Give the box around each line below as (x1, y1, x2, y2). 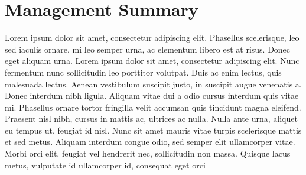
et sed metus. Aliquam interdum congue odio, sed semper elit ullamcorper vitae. (5, 135, 295, 148)
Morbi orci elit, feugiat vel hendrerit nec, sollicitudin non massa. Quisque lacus (5, 147, 291, 160)
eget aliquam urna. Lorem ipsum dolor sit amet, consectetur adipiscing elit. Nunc (5, 54, 300, 67)
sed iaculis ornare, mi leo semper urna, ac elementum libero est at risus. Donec (5, 43, 291, 55)
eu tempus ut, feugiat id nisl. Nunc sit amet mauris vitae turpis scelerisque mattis (5, 124, 302, 136)
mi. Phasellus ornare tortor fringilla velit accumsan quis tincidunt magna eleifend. (5, 101, 301, 113)
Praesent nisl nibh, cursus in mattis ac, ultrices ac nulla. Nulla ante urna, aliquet (5, 112, 298, 125)
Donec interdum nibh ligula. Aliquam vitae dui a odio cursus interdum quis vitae (5, 89, 299, 102)
